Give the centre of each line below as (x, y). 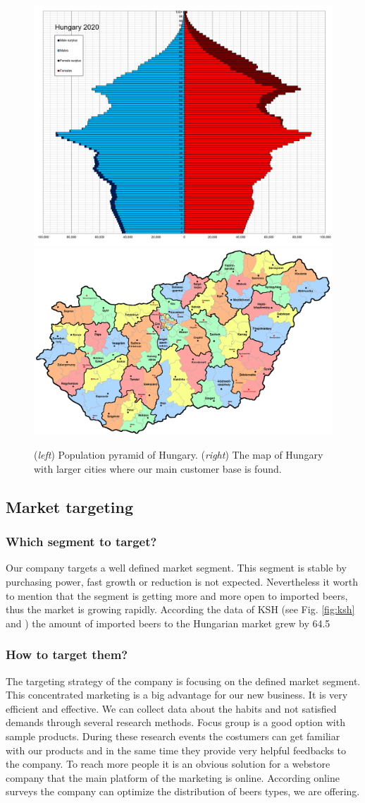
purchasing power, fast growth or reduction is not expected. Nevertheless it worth (182, 582)
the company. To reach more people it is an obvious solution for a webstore (168, 764)
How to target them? (67, 654)
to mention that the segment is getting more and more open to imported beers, (177, 595)
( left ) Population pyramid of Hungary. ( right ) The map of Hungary (179, 455)
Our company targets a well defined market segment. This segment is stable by (176, 568)
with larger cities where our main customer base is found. (158, 468)
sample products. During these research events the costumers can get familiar (173, 736)
